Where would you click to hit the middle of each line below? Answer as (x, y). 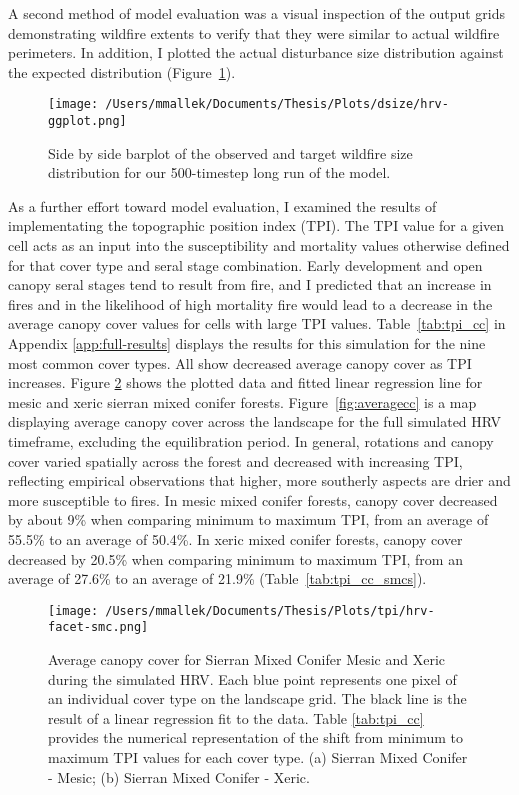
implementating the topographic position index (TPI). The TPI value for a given (256, 225)
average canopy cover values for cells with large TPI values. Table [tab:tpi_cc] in (257, 323)
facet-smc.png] (98, 627)
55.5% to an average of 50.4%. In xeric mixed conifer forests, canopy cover (235, 538)
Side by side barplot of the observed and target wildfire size (230, 152)
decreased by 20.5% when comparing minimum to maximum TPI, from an (235, 558)
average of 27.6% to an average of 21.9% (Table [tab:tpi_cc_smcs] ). (217, 578)
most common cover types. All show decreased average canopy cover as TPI (240, 362)
